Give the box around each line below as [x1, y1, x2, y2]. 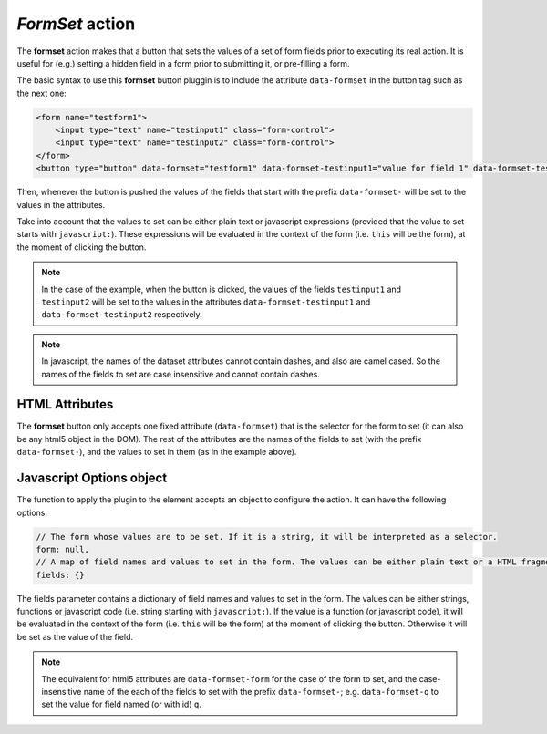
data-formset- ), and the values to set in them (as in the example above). [16, 447, 297, 458]
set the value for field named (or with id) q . [41, 698, 202, 710]
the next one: [16, 88, 67, 98]
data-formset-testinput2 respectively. [41, 309, 202, 320]
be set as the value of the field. [16, 631, 134, 642]
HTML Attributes [16, 397, 114, 412]
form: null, [36, 543, 90, 554]
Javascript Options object [16, 470, 168, 486]
